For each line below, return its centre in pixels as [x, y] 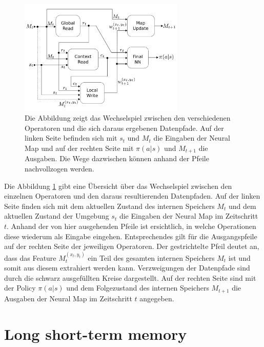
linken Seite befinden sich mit [71, 138]
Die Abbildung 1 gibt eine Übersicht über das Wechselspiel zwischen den [118, 186]
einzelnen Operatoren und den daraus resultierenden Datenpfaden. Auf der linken [132, 196]
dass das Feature [30, 257]
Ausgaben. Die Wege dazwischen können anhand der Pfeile [117, 158]
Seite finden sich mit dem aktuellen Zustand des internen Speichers [109, 206]
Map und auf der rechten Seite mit [79, 148]
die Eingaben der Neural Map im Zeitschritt [189, 216]
